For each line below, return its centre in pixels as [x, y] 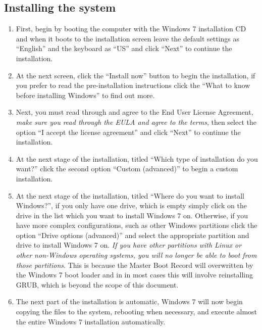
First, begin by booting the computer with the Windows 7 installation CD [131, 29]
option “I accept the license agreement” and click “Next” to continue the [128, 132]
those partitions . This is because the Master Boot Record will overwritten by [135, 265]
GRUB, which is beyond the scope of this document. [97, 284]
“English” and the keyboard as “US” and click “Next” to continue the [124, 48]
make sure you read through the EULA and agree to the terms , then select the [136, 122]
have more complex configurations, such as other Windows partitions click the [137, 225]
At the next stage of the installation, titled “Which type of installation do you [137, 158]
